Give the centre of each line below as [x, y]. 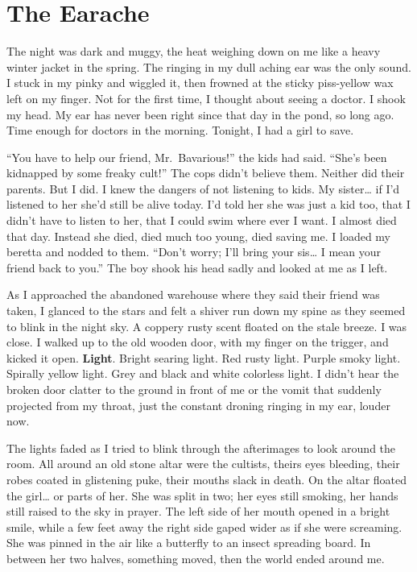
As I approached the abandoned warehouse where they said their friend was [193, 294]
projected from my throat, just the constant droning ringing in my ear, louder [198, 405]
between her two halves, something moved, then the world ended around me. [196, 558]
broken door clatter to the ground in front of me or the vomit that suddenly [194, 389]
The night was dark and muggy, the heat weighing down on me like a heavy [194, 51]
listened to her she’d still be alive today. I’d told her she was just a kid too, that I [208, 204]
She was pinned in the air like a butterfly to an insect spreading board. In [189, 543]
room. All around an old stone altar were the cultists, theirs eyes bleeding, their [203, 464]
